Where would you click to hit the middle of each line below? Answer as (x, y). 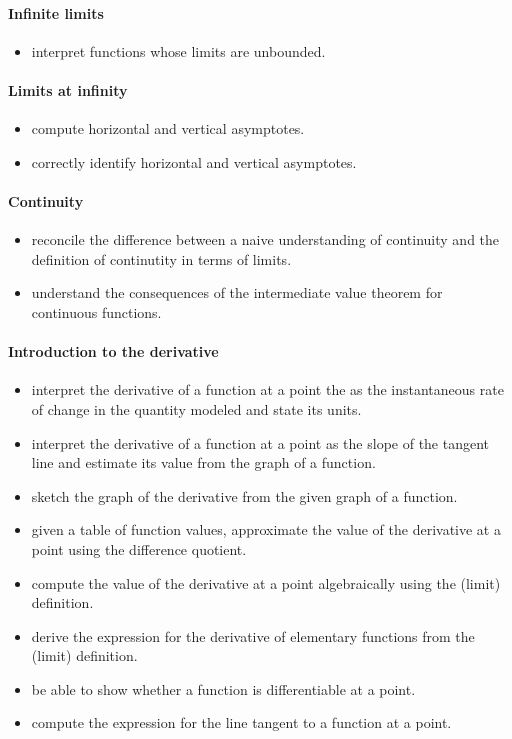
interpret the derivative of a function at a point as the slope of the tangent (260, 442)
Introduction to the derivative (113, 351)
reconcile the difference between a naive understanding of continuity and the (265, 239)
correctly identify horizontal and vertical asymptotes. (194, 161)
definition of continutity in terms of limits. (161, 258)
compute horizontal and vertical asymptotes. (168, 128)
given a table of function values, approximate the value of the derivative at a (266, 529)
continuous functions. (96, 311)
